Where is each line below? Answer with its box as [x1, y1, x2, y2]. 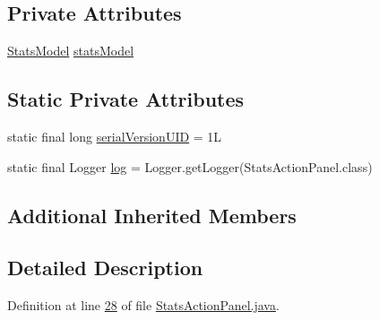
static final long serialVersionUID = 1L [7, 127, 222, 145]
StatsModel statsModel [7, 41, 134, 60]
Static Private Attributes [7, 85, 245, 113]
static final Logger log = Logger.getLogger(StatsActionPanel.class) [7, 157, 373, 176]
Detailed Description [7, 254, 203, 281]
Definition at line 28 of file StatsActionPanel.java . [7, 296, 280, 315]
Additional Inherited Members [7, 201, 297, 229]
